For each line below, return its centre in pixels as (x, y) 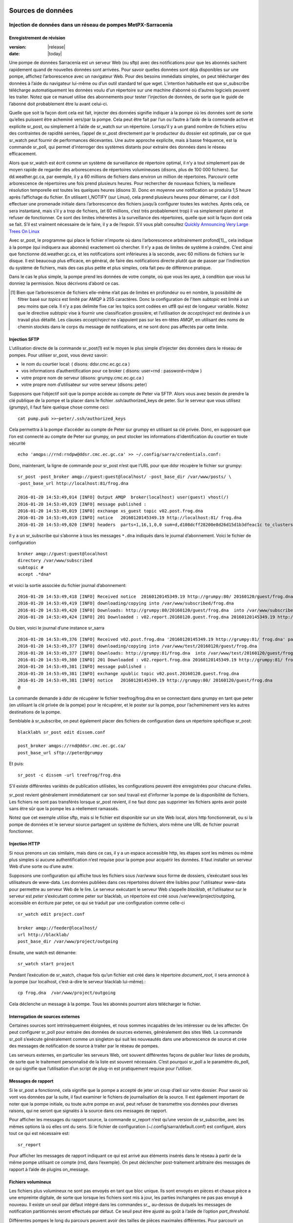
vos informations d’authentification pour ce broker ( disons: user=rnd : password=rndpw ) (112, 371)
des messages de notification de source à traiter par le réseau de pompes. (84, 1046)
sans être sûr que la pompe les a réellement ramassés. (64, 809)
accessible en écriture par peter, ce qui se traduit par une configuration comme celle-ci (97, 903)
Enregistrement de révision (37, 38)
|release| (56, 47)
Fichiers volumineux (30, 1182)
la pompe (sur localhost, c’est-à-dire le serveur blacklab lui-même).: (77, 981)
